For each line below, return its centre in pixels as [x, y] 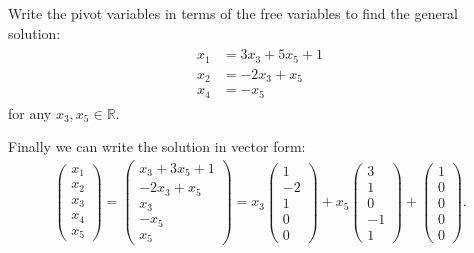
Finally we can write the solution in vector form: [157, 146]
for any [30, 112]
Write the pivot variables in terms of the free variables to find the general [233, 13]
